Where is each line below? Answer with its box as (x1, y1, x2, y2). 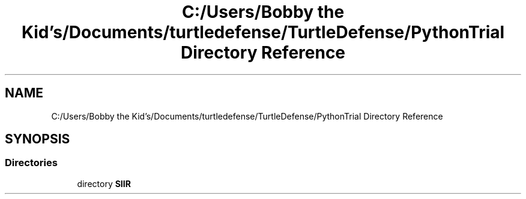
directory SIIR (77, 178, 131, 189)
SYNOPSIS (5, 131, 70, 147)
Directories (5, 157, 58, 169)
